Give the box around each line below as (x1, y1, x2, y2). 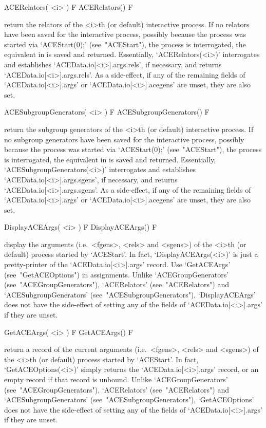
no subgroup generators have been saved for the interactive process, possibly (4, 134, 244, 144)
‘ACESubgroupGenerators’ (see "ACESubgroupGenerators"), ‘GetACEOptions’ (4, 394, 254, 405)
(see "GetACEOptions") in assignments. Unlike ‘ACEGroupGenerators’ (4, 269, 229, 280)
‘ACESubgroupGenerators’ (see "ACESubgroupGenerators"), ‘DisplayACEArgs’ (4, 289, 256, 300)
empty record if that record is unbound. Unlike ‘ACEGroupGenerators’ (4, 374, 228, 384)
